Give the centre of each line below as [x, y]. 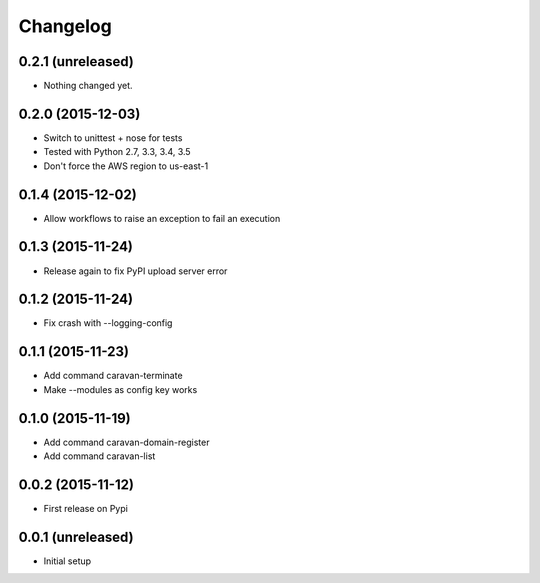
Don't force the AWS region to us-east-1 [126, 166]
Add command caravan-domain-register [126, 442]
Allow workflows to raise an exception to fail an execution [162, 218]
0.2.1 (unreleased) [76, 61]
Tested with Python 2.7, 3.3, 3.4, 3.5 [117, 152]
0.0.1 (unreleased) [76, 536]
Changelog [65, 26]
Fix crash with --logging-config [108, 323]
